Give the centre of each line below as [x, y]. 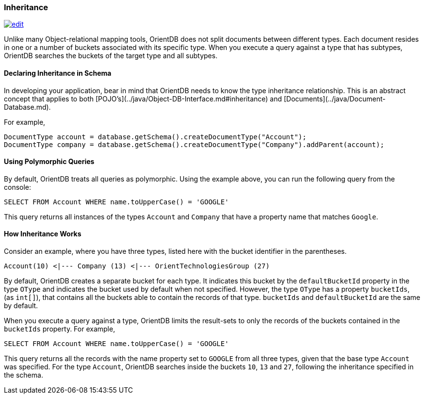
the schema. [24, 375]
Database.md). [27, 107]
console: [18, 187]
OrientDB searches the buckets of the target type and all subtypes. [111, 56]
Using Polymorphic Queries [49, 162]
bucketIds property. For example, [60, 329]
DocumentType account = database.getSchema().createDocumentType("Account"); [155, 137]
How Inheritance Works [43, 234]
